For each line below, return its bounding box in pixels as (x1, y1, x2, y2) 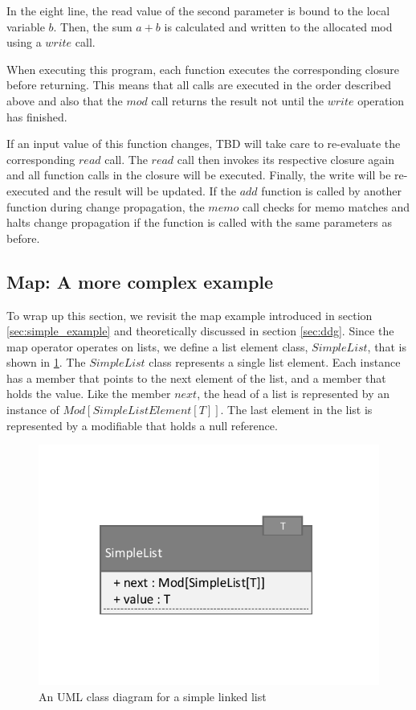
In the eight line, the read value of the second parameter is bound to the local (6, 2, 390, 18)
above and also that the (6, 92, 123, 109)
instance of (6, 401, 59, 418)
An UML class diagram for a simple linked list (39, 687, 267, 704)
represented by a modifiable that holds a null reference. (6, 417, 278, 433)
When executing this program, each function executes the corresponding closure (6, 60, 399, 77)
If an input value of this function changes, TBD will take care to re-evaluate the (6, 135, 401, 152)
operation (357, 92, 405, 109)
